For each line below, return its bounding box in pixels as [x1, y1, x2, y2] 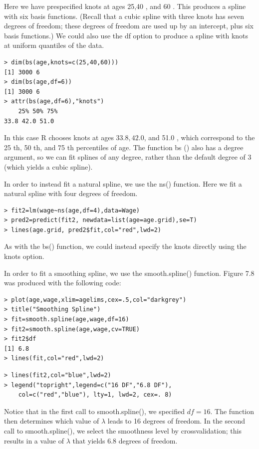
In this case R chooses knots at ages [4, 132, 114, 143]
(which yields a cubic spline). [4, 161, 93, 172]
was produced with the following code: [4, 277, 121, 288]
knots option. [4, 251, 44, 261]
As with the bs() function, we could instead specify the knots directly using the [4, 241, 247, 251]
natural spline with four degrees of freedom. [4, 188, 138, 199]
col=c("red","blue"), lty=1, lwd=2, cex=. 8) [18, 391, 172, 399]
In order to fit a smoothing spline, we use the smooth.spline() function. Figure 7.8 [4, 267, 255, 278]
